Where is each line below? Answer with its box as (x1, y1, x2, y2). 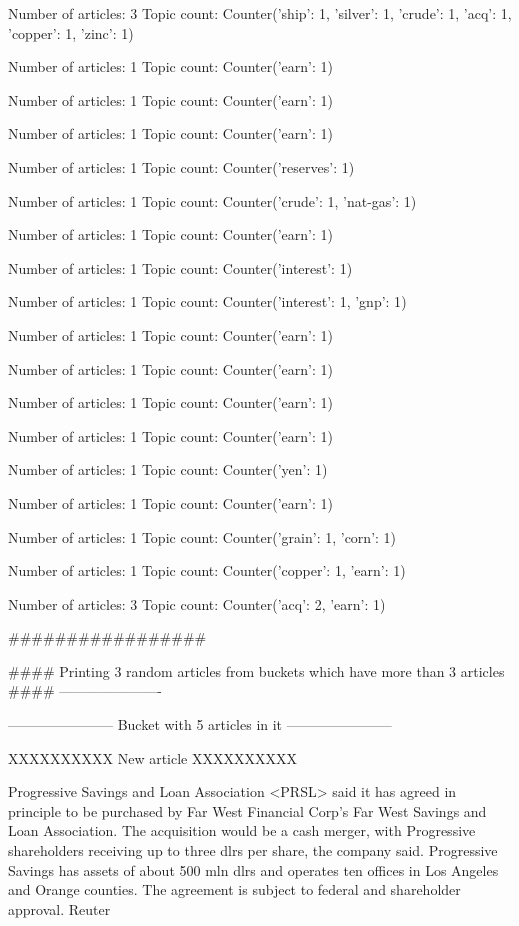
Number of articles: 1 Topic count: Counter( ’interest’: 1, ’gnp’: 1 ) (8, 291, 407, 312)
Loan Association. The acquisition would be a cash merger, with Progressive (8, 820, 476, 841)
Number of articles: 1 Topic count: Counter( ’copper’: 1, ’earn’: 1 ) (8, 560, 406, 581)
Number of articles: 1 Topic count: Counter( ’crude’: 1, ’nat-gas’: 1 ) (8, 190, 417, 211)
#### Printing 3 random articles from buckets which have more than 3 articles (8, 660, 505, 681)
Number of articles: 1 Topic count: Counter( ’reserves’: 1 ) (8, 156, 355, 177)
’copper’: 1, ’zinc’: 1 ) (8, 22, 134, 43)
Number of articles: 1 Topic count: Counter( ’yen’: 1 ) (8, 459, 328, 480)
